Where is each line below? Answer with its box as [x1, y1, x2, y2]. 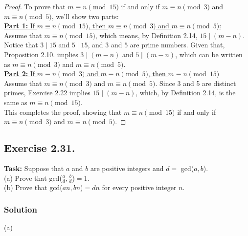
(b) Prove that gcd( [4, 182, 63, 193]
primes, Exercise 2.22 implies [4, 87, 90, 98]
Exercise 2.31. [4, 140, 75, 155]
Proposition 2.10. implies [4, 49, 78, 59]
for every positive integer [102, 182, 177, 193]
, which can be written [175, 49, 243, 59]
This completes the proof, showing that [4, 107, 122, 117]
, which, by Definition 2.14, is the [135, 87, 236, 98]
